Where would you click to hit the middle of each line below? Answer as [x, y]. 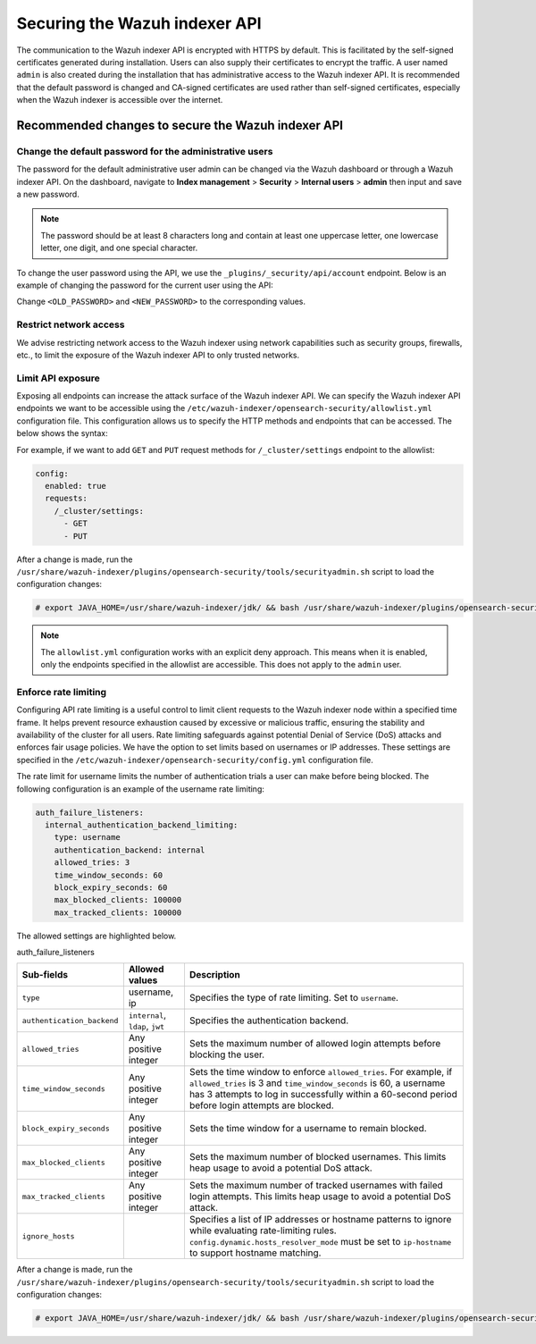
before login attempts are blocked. [261, 1105]
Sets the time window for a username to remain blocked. [308, 1129]
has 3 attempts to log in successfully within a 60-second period [323, 1095]
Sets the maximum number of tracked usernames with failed [316, 1186]
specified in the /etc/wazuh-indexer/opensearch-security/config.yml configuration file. [195, 760]
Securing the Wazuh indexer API [139, 23]
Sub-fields [45, 975]
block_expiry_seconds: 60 [111, 887]
